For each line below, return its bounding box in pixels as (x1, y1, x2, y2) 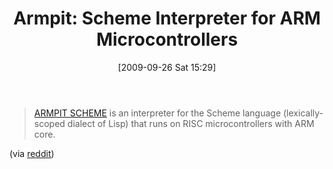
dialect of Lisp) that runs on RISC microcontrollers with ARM (67, 117, 315, 129)
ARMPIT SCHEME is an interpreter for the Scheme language (33, 107, 282, 119)
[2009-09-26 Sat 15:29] (117, 61, 217, 73)
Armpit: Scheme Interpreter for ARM (13, 7, 321, 30)
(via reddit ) (9, 147, 55, 159)
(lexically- (283, 107, 324, 119)
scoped (33, 117, 66, 129)
